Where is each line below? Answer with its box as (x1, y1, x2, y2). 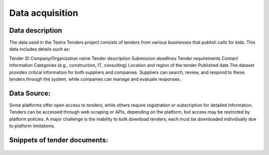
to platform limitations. (9, 123, 55, 129)
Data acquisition (9, 7, 78, 18)
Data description (9, 26, 62, 35)
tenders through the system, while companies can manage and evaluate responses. (9, 76, 181, 82)
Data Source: (9, 89, 51, 98)
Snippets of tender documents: (9, 136, 108, 144)
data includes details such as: (9, 46, 70, 52)
